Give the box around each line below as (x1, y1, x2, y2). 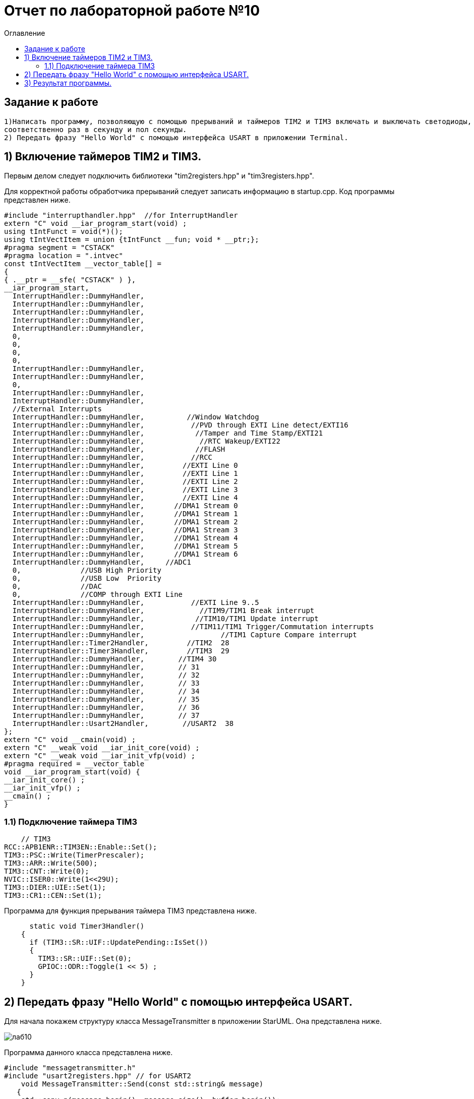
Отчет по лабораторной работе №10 (4, 2, 260, 19)
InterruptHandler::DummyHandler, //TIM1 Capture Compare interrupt (12, 631, 357, 639)
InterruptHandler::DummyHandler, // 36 (12, 703, 200, 712)
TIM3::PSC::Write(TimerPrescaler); (4, 851, 145, 860)
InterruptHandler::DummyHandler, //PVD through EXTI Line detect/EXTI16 (12, 421, 348, 430)
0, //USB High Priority (12, 566, 161, 575)
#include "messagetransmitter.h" (4, 1064, 136, 1072)
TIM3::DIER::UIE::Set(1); (4, 883, 106, 892)
